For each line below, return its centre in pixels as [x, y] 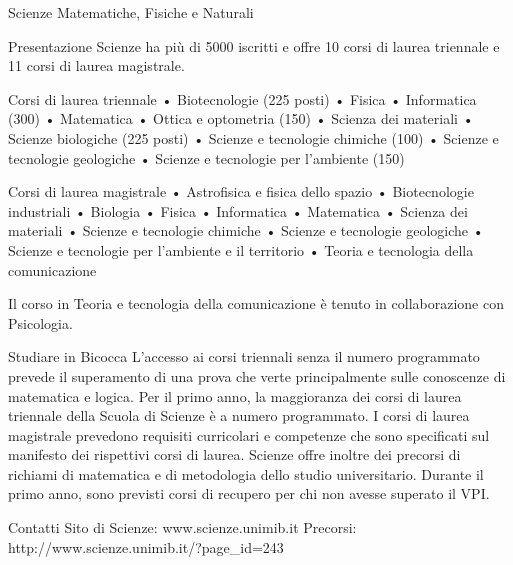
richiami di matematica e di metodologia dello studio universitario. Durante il [246, 473]
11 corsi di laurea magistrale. [96, 65]
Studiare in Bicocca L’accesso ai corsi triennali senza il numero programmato [244, 356]
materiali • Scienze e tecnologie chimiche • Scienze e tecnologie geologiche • [246, 230]
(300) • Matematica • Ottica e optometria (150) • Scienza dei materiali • [241, 118]
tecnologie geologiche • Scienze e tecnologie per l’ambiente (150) [206, 157]
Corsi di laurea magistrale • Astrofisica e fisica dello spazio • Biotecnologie [241, 191]
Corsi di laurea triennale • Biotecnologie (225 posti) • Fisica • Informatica [242, 98]
